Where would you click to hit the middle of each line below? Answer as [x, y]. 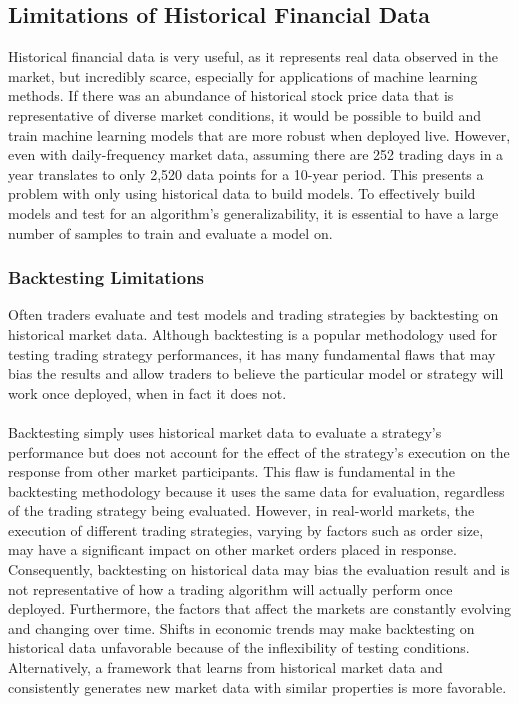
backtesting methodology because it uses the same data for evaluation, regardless [256, 490]
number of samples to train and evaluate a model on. [170, 232]
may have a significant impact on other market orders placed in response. [232, 549]
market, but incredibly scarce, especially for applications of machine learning [243, 75]
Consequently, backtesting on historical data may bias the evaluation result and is [259, 569]
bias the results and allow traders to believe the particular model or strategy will [256, 373]
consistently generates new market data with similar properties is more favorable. [257, 686]
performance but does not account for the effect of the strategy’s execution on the [259, 451]
